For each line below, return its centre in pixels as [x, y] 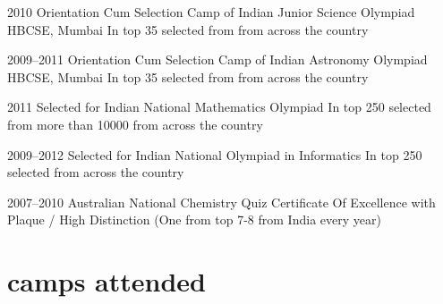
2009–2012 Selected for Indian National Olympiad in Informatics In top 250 [215, 154]
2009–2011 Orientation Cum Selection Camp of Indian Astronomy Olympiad [217, 59]
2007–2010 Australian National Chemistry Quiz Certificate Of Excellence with [221, 202]
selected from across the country [96, 172]
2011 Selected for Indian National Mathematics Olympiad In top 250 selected [219, 107]
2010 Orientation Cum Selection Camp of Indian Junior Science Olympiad [211, 12]
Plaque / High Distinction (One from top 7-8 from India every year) [194, 220]
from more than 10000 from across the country [135, 124]
